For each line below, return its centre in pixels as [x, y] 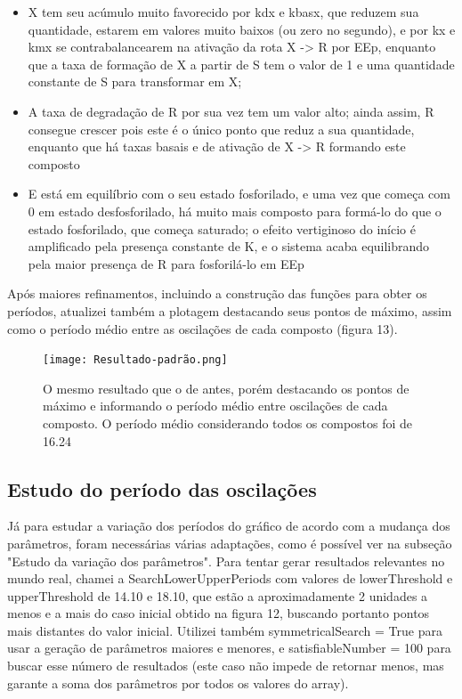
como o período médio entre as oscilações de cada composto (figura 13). [203, 328]
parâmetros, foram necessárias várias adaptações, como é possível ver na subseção [230, 543]
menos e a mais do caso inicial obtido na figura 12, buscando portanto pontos [219, 613]
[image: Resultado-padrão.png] [135, 360]
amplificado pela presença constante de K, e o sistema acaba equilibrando [229, 246]
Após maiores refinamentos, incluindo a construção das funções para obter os [217, 293]
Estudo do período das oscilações [162, 488]
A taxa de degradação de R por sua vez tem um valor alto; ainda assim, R [231, 111]
